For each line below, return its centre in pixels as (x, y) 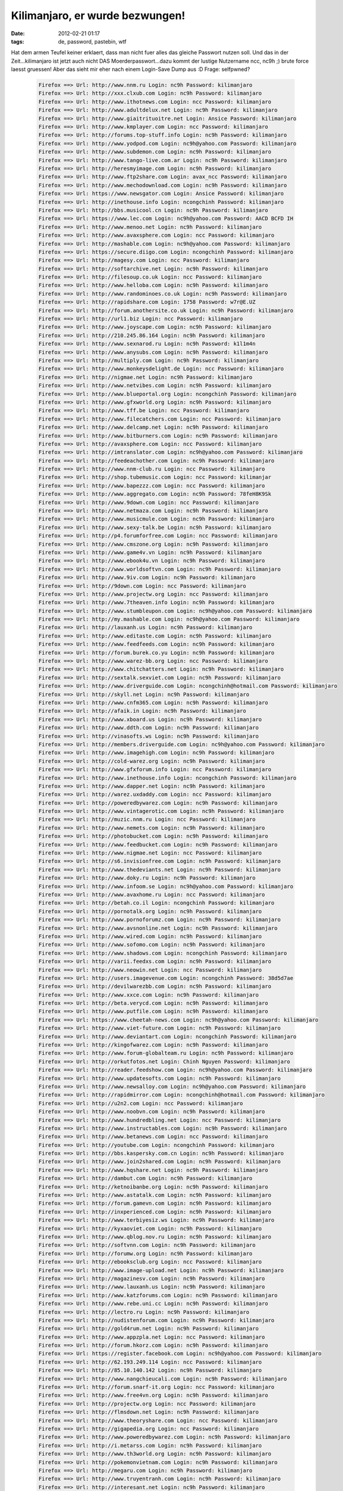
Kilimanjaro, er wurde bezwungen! (98, 16)
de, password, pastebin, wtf (92, 41)
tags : (18, 41)
